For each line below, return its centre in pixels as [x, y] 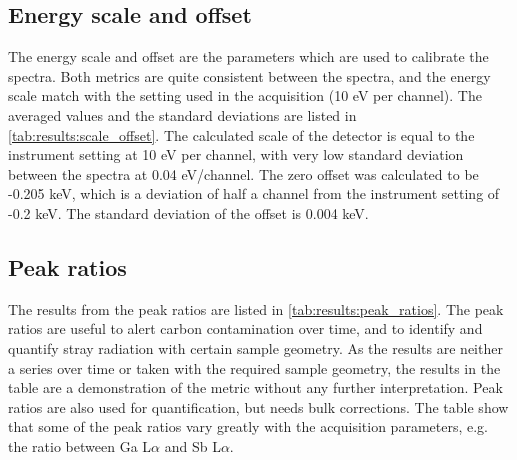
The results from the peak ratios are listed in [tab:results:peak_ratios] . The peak [256, 308]
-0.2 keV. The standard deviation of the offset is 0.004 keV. [188, 212]
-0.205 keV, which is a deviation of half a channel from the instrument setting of [254, 193]
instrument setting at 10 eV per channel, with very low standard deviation [236, 154]
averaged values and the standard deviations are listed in [182, 114]
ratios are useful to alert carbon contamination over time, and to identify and [245, 328]
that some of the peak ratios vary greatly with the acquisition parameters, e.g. [248, 426]
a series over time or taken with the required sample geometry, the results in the [254, 367]
